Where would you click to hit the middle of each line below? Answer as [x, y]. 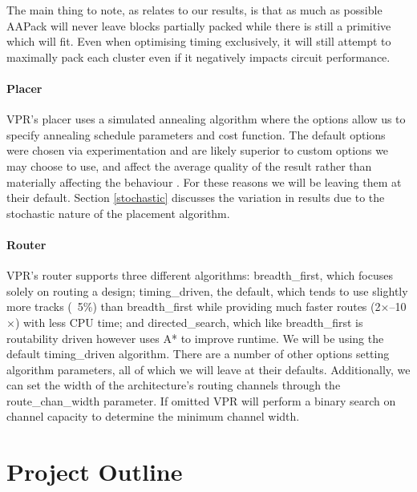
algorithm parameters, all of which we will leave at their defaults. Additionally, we [208, 369]
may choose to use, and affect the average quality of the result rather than [189, 165]
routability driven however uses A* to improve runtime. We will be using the [195, 338]
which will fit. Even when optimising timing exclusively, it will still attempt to [199, 41]
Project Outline [95, 472]
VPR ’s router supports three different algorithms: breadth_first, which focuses [200, 275]
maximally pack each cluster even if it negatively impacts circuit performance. [198, 56]
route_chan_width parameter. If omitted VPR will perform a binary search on [201, 400]
